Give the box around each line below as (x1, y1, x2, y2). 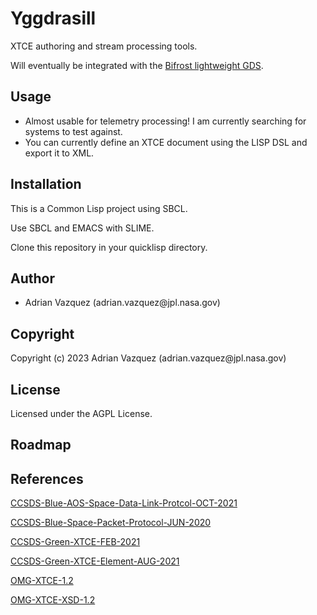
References (10, 470, 84, 487)
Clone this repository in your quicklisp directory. (10, 241, 208, 253)
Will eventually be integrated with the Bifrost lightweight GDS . (10, 59, 264, 71)
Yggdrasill (10, 7, 97, 30)
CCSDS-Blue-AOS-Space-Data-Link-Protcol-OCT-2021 (10, 497, 238, 509)
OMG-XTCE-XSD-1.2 (10, 594, 96, 606)
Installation (10, 176, 82, 193)
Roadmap (10, 437, 72, 454)
